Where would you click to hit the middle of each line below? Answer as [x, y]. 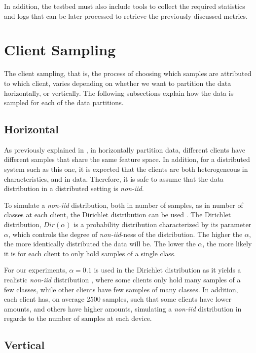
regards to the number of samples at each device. [78, 318]
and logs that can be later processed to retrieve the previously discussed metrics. [126, 16]
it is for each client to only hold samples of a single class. [90, 253]
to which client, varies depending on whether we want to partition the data [118, 83]
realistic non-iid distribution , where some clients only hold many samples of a [122, 280]
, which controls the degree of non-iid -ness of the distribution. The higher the [125, 234]
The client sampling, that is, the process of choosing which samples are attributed [128, 73]
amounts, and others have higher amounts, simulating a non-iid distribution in [123, 308]
